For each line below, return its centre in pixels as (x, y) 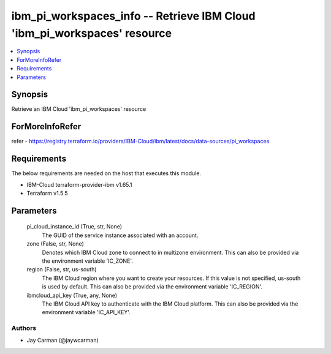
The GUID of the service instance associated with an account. (120, 235)
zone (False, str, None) (55, 244)
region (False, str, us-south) (62, 269)
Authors (24, 328)
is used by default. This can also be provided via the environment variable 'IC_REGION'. (152, 287)
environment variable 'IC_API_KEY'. (86, 312)
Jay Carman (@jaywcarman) (63, 341)
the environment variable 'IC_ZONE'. (87, 261)
